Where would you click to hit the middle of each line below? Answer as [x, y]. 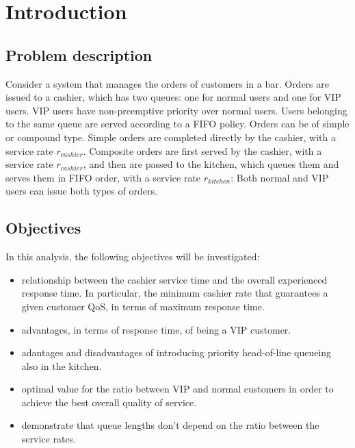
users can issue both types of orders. [81, 191]
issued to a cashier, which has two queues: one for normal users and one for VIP [173, 97]
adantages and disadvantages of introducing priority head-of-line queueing [176, 352]
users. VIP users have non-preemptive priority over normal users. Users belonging [176, 110]
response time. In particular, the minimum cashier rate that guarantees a [175, 293]
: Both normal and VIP [280, 177]
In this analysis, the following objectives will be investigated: [133, 257]
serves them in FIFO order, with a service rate [103, 177]
